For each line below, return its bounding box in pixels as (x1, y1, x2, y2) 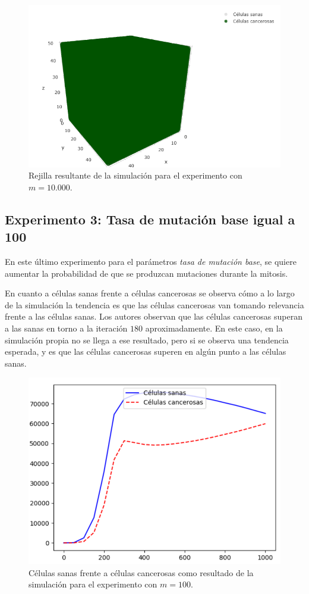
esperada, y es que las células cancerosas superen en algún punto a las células (5, 345, 286, 358)
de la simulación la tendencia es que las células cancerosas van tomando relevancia (5, 298, 304, 311)
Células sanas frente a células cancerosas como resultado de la (29, 566, 254, 579)
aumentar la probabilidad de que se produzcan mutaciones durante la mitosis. (5, 267, 288, 279)
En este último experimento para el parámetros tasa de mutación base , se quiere (5, 255, 297, 267)
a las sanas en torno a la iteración (5, 321, 128, 334)
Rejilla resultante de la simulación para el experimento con (29, 169, 242, 182)
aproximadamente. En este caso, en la (145, 321, 283, 334)
